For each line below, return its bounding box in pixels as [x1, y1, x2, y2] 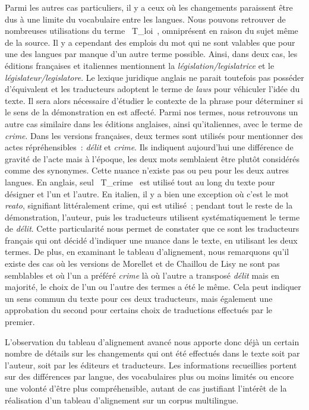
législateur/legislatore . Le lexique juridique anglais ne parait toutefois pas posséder [5, 71, 304, 83]
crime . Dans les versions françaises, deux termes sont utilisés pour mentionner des [5, 129, 303, 141]
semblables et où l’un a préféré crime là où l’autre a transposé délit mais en [5, 269, 280, 281]
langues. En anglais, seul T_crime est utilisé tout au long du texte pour [5, 175, 275, 188]
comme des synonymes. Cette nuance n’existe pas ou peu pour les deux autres [5, 164, 289, 176]
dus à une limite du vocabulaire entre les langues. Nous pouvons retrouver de [5, 12, 286, 25]
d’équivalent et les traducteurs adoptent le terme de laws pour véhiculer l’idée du [5, 83, 300, 95]
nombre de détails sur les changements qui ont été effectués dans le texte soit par [5, 347, 300, 359]
